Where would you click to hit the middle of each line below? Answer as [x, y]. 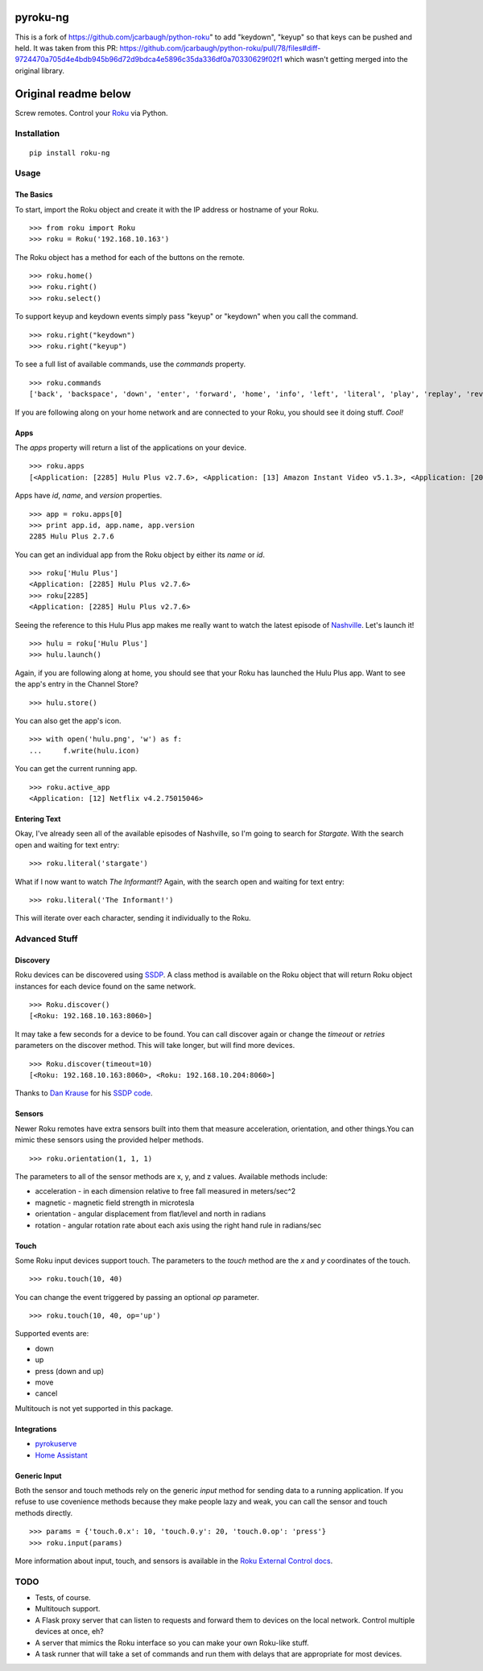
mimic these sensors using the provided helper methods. [109, 1140]
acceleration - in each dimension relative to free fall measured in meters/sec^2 [165, 1191]
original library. [39, 70]
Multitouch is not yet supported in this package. [94, 1408]
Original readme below [73, 94]
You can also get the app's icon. [68, 721]
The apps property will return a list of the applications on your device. [131, 448]
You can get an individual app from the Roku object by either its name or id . [140, 555]
